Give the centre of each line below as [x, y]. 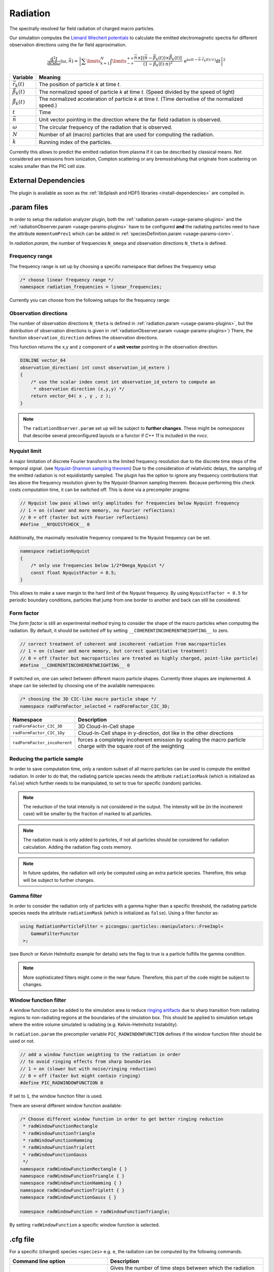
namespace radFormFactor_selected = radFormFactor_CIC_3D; [95, 706]
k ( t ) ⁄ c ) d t [212, 60]
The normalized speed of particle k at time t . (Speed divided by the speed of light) [137, 92]
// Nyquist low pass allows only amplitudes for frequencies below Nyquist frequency [130, 503]
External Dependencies [47, 181]
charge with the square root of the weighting [131, 746]
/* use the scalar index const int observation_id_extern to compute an [123, 382]
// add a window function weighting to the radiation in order [100, 1054]
